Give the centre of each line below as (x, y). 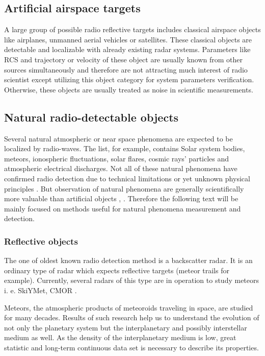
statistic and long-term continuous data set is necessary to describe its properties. (131, 347)
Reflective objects (41, 241)
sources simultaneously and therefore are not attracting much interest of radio (126, 69)
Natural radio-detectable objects (91, 117)
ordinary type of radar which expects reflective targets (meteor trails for (117, 270)
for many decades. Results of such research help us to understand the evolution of (132, 317)
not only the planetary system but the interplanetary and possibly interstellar (126, 327)
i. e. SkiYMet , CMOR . (41, 290)
